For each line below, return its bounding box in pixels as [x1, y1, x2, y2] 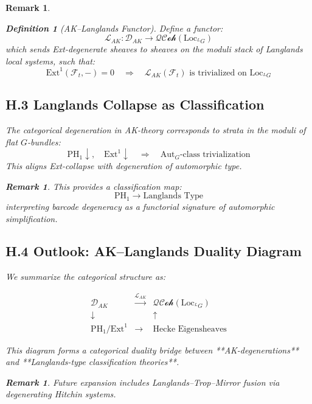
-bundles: [27, 135, 61, 148]
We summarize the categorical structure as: [5, 270, 166, 283]
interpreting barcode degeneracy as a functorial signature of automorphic [5, 200, 275, 212]
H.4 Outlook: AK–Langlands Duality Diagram [5, 242, 302, 260]
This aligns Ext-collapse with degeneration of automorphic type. [5, 159, 242, 172]
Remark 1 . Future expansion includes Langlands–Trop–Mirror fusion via [5, 375, 280, 388]
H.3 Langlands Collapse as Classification [5, 95, 265, 114]
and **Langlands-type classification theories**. [5, 355, 179, 368]
